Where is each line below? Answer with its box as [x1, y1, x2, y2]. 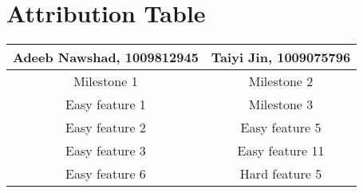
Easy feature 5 [240, 118, 322, 137]
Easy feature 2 [65, 118, 146, 137]
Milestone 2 [248, 72, 314, 91]
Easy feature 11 [237, 141, 325, 160]
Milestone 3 [248, 95, 314, 114]
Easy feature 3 [65, 141, 146, 160]
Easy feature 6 [65, 164, 146, 183]
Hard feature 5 [239, 164, 322, 183]
